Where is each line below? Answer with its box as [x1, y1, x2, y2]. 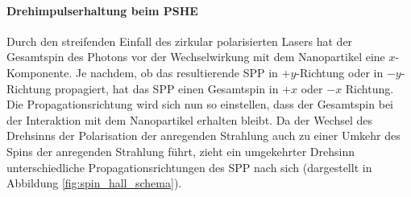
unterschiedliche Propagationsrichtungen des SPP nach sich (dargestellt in [6, 158, 372, 175]
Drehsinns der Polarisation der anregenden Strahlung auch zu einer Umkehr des [6, 127, 401, 144]
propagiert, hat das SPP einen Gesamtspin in [55, 80, 279, 96]
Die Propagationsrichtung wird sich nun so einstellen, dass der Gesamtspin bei [6, 96, 393, 113]
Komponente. [6, 64, 73, 80]
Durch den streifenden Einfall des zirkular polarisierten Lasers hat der [6, 32, 353, 49]
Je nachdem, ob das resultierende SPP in [75, 64, 278, 80]
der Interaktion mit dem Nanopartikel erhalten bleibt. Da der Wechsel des [6, 111, 372, 128]
